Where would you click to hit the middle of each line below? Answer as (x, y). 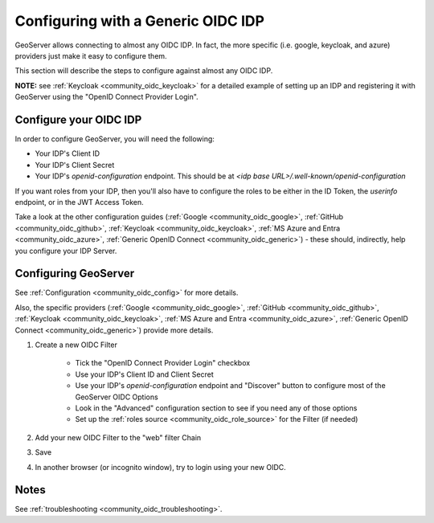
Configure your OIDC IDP (78, 119)
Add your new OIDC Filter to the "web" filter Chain (118, 437)
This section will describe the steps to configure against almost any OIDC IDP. (144, 71)
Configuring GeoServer (75, 274)
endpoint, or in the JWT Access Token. (79, 202)
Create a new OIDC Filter (76, 345)
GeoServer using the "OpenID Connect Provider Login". (106, 97)
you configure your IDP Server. (66, 251)
